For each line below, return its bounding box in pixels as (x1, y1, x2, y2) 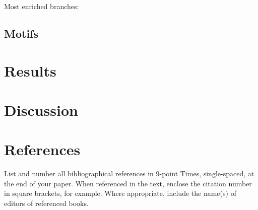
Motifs (4, 25, 38, 41)
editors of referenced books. (4, 198, 89, 208)
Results (4, 60, 56, 81)
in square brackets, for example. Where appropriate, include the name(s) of (4, 188, 236, 198)
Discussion (4, 99, 78, 120)
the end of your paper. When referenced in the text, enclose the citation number (4, 178, 252, 188)
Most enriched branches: (4, 1, 79, 11)
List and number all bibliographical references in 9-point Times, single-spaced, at (4, 168, 254, 179)
